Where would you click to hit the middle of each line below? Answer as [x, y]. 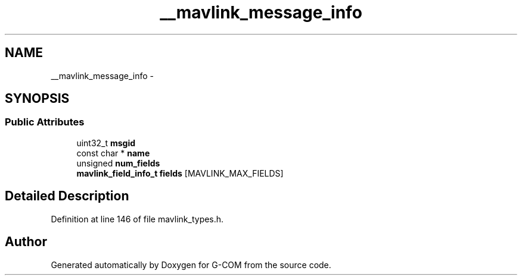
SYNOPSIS [37, 99]
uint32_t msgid [106, 143]
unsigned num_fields [118, 163]
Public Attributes [45, 122]
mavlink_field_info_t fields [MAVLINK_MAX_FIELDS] [180, 173]
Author [26, 242]
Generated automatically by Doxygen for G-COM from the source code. [191, 265]
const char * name [113, 153]
